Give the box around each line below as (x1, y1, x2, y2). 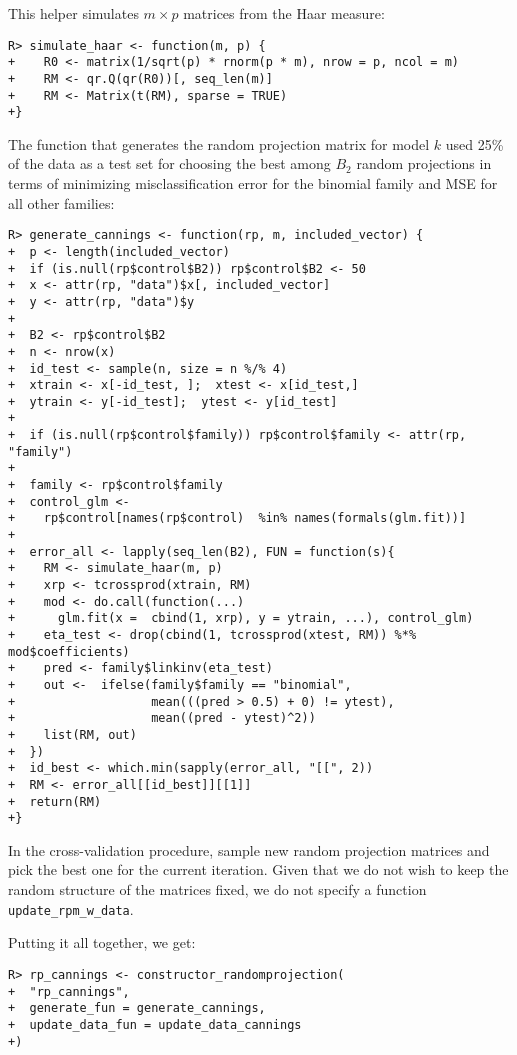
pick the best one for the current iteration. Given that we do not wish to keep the (8, 859, 509, 880)
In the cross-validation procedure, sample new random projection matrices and (8, 839, 490, 860)
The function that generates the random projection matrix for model (8, 133, 430, 154)
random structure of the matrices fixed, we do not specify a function (8, 879, 427, 900)
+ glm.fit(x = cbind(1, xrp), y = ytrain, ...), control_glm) (8, 611, 474, 626)
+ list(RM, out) (8, 727, 137, 742)
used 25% (445, 133, 504, 154)
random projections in (356, 153, 492, 174)
